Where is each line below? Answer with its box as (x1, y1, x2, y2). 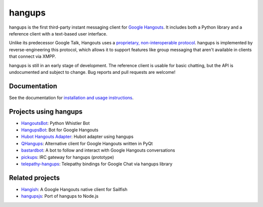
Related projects (9, 173, 60, 182)
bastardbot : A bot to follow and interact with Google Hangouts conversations (21, 147, 175, 153)
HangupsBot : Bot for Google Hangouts (21, 127, 98, 133)
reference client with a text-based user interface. (9, 31, 108, 36)
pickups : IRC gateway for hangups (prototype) (21, 154, 114, 160)
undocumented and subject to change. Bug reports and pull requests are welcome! (9, 69, 176, 75)
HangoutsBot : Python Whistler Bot (21, 120, 90, 126)
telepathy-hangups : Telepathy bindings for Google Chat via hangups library (21, 161, 173, 167)
